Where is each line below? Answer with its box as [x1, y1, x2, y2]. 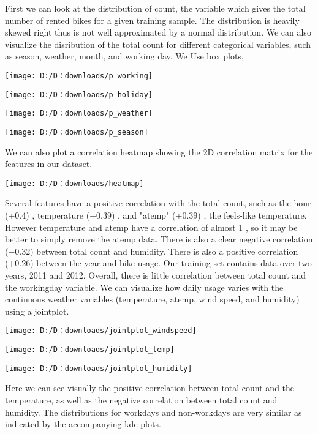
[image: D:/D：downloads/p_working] [5, 71, 153, 80]
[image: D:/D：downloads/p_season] [5, 127, 148, 137]
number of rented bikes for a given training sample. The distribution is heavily [5, 13, 300, 26]
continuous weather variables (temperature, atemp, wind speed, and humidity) [5, 293, 300, 305]
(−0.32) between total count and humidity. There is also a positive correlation [5, 244, 298, 257]
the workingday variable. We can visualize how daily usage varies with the [5, 280, 284, 293]
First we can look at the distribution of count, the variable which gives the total [5, 2, 306, 14]
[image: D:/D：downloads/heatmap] [5, 179, 144, 188]
